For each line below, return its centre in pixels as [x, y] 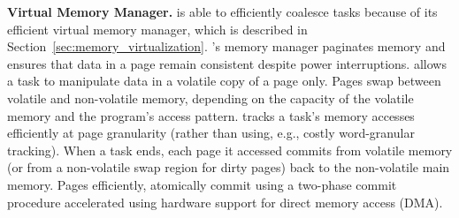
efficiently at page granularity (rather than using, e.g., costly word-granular [211, 133]
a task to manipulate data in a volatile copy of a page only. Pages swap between [224, 81]
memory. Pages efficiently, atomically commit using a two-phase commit [202, 184]
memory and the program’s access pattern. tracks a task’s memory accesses [211, 115]
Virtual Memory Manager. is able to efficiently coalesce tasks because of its [222, 11]
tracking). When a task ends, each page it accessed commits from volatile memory [230, 150]
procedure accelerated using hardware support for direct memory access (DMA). [225, 202]
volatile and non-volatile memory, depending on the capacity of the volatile [210, 98]
